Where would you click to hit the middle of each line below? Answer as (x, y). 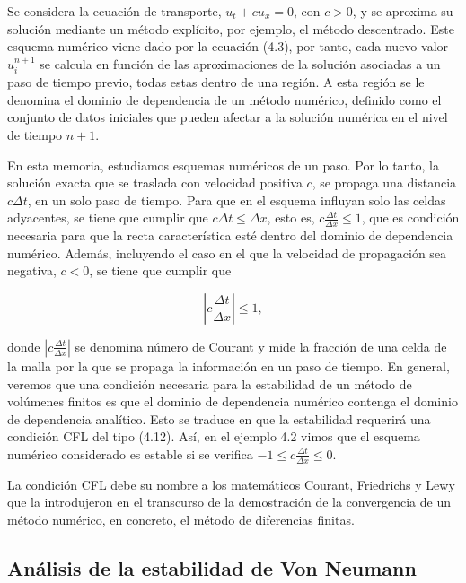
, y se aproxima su (403, 11)
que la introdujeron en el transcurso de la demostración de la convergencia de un (229, 502)
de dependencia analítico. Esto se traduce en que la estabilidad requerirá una (219, 418)
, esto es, (291, 218)
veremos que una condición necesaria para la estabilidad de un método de (210, 383)
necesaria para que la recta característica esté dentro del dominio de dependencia (230, 235)
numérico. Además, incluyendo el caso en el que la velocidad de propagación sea (227, 252)
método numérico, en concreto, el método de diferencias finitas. (181, 519)
